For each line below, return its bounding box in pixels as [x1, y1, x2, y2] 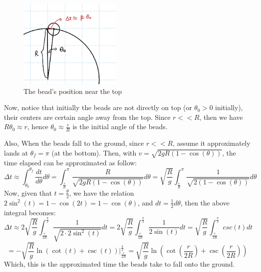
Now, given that [4, 187, 52, 198]
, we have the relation [69, 187, 134, 198]
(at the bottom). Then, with [51, 147, 137, 158]
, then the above [180, 197, 230, 207]
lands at [4, 147, 28, 158]
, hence [27, 121, 48, 132]
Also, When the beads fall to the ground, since [4, 138, 144, 148]
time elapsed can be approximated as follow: [4, 157, 137, 167]
